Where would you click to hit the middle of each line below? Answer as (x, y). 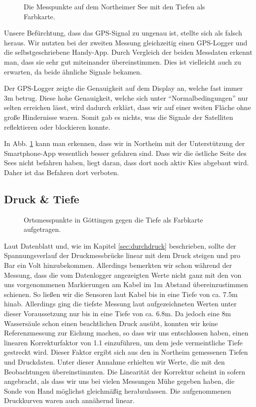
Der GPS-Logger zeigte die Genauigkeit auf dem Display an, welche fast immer (124, 88)
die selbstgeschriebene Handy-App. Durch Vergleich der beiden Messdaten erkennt (128, 52)
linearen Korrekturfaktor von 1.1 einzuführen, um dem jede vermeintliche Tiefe (123, 342)
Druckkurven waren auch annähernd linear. (69, 400)
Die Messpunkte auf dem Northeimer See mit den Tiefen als (114, 6)
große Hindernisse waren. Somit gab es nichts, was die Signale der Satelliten (119, 117)
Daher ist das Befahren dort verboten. (62, 172)
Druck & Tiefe (42, 199)
